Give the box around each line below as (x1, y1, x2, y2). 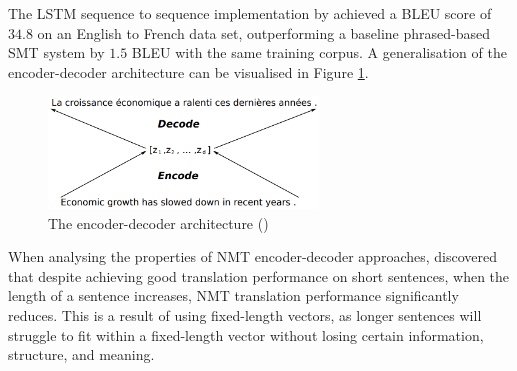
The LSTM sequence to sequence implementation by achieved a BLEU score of (8, 3, 492, 23)
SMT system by (8, 42, 105, 63)
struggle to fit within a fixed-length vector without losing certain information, (8, 324, 484, 345)
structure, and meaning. (8, 344, 155, 365)
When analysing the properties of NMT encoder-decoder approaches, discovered (8, 246, 498, 267)
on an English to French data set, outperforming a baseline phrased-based (37, 22, 491, 43)
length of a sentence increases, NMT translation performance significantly (8, 285, 459, 306)
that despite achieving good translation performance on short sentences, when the (8, 265, 510, 286)
